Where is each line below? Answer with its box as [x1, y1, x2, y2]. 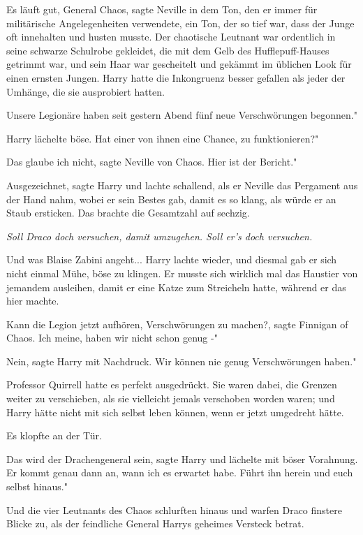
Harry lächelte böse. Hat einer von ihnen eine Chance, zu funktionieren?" [6, 131, 319, 145]
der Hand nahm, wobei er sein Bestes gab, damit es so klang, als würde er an [6, 191, 336, 206]
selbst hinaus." [6, 479, 68, 494]
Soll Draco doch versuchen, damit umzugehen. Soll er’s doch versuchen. [6, 228, 313, 243]
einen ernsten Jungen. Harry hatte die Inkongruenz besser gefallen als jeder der [6, 70, 346, 85]
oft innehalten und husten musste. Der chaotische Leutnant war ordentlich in [6, 29, 336, 44]
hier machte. [6, 293, 59, 308]
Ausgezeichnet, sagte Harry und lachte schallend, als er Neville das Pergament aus [6, 177, 358, 192]
